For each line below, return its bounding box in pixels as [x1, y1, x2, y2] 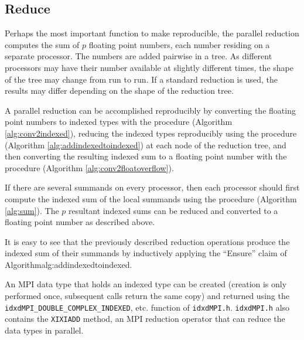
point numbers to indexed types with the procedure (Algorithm [5, 115, 233, 128]
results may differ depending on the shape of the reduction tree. [5, 84, 234, 97]
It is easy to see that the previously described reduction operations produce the [5, 235, 290, 247]
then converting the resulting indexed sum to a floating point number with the [5, 150, 287, 162]
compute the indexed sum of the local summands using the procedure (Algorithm [5, 192, 297, 205]
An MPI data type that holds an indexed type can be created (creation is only [5, 278, 287, 290]
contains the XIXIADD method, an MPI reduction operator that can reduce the [5, 312, 285, 325]
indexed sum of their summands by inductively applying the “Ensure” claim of [5, 247, 287, 259]
